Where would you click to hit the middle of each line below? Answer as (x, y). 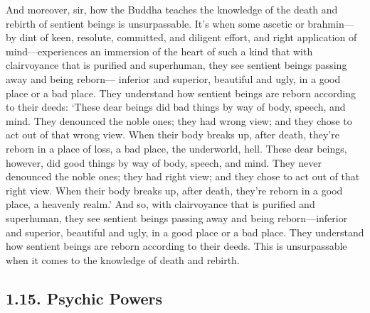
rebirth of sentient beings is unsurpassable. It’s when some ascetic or (155, 23)
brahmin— (331, 23)
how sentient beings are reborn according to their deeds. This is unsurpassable (176, 246)
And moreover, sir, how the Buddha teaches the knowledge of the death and (172, 9)
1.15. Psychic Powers (84, 298)
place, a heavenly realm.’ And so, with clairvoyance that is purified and (160, 204)
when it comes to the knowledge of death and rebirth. (123, 259)
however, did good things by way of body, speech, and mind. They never (164, 162)
